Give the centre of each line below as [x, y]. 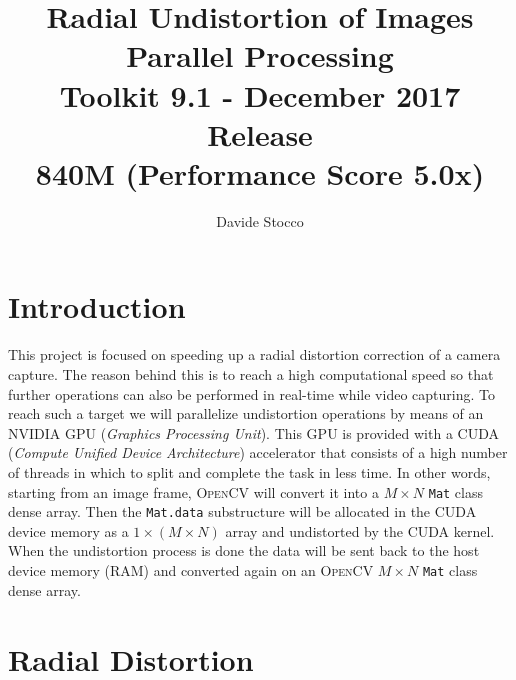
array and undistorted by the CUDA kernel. [360, 530]
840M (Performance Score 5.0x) [260, 172]
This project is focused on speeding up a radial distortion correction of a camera [254, 354]
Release [260, 133]
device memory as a [68, 530]
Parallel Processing [260, 55]
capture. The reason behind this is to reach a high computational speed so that [251, 374]
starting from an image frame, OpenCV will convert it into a [193, 491]
